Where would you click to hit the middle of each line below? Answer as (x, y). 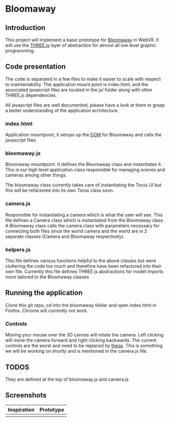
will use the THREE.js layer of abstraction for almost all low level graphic (81, 45)
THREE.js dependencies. (31, 95)
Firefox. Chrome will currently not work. (47, 311)
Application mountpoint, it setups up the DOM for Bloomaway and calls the (83, 135)
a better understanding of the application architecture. (62, 110)
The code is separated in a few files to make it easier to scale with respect (83, 79)
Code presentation (36, 67)
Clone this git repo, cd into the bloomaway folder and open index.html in (81, 305)
